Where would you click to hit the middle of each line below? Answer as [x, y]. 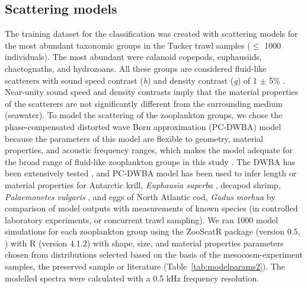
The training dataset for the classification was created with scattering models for [151, 34]
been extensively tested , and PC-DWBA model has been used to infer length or [151, 173]
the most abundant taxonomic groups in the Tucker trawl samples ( [128, 45]
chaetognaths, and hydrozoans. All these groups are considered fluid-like [136, 68]
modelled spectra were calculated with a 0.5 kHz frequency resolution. [132, 278]
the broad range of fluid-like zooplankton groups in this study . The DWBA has [150, 161]
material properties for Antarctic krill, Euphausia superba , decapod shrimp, [143, 184]
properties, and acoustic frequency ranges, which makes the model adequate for [149, 150]
